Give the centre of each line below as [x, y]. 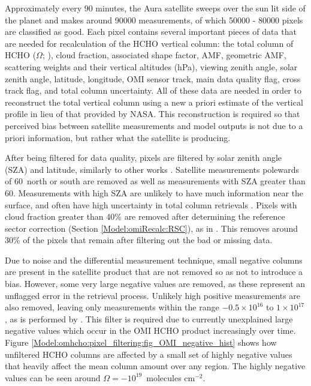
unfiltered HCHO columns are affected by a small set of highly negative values [149, 354]
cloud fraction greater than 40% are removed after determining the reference [145, 216]
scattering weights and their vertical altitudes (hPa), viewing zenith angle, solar [151, 66]
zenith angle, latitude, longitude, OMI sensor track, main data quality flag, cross [153, 78]
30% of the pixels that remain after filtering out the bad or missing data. [139, 240]
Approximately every [43, 8]
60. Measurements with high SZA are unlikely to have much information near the [154, 192]
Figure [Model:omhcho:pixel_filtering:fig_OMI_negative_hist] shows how [141, 342]
